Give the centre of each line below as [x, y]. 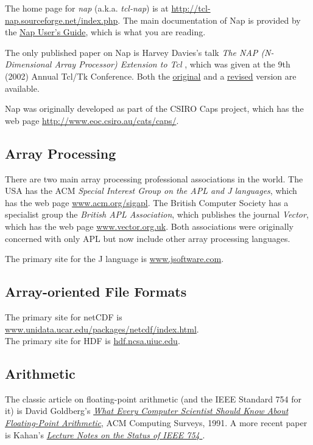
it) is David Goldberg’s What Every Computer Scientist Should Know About [147, 411]
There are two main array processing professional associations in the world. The [154, 178]
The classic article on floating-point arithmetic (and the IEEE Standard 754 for [153, 398]
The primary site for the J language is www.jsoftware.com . [114, 259]
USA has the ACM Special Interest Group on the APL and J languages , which [151, 191]
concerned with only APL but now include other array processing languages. [148, 238]
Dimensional [28, 64]
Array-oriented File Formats [96, 291]
